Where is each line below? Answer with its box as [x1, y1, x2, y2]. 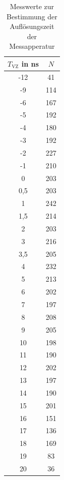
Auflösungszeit [10, 21, 54, 32]
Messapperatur [9, 41, 55, 51]
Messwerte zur [10, 1, 54, 11]
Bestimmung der [7, 11, 57, 21]
